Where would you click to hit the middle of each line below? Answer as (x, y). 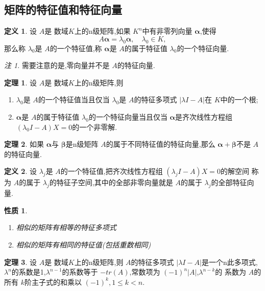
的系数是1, (29, 272)
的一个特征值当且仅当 (74, 99)
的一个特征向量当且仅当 (128, 116)
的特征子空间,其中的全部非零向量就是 (111, 182)
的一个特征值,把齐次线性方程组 (112, 171)
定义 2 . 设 (20, 171)
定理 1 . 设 (20, 82)
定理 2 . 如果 (24, 144)
